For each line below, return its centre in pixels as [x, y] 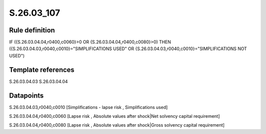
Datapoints [26, 95]
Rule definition [32, 30]
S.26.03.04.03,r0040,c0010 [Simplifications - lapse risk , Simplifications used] [88, 107]
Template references [42, 69]
